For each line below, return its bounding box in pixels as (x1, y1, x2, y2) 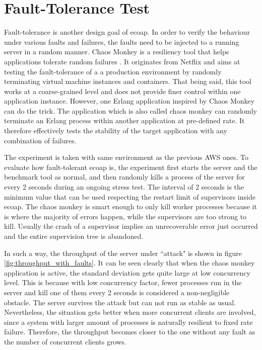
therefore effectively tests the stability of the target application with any (4, 125, 227, 136)
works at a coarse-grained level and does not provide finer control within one (4, 85, 241, 96)
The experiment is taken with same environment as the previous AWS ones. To (4, 152, 249, 162)
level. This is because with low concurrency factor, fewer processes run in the (4, 277, 242, 288)
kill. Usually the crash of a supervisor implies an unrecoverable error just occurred (4, 221, 258, 231)
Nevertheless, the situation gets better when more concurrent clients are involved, (4, 307, 256, 317)
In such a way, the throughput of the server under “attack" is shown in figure (4, 247, 242, 258)
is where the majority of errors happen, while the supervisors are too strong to (4, 211, 247, 221)
